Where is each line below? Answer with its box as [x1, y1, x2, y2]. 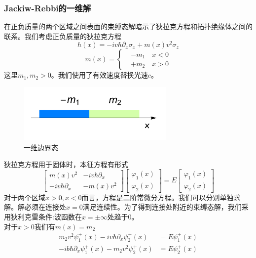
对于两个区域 [4, 192, 45, 202]
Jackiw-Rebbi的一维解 [4, 1, 91, 14]
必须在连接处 [24, 202, 66, 212]
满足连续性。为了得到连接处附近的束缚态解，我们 [82, 202, 242, 212]
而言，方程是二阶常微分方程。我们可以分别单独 [81, 192, 234, 202]
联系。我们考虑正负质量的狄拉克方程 [4, 31, 121, 41]
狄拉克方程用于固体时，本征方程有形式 [4, 159, 128, 169]
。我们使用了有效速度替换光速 [51, 70, 148, 80]
